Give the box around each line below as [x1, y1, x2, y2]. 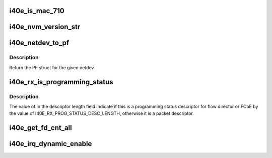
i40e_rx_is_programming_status [9, 78, 113, 86]
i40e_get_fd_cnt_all [9, 123, 73, 132]
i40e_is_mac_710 [9, 7, 65, 15]
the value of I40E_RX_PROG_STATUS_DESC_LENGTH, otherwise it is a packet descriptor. [9, 110, 194, 116]
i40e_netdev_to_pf [9, 39, 70, 47]
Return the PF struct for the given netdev [9, 64, 94, 70]
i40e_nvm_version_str [9, 23, 81, 31]
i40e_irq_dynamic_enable [9, 139, 92, 148]
